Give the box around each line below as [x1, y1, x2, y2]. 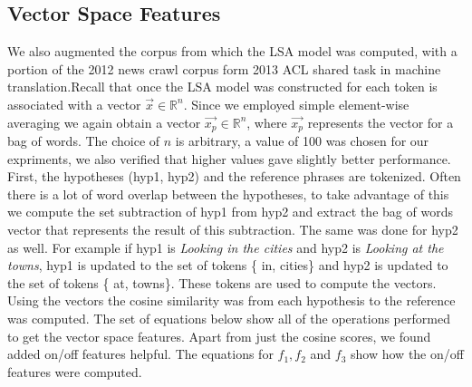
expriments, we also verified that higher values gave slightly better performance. [7, 149, 451, 168]
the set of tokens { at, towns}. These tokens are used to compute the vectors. [7, 273, 437, 292]
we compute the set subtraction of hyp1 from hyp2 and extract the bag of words [7, 202, 453, 221]
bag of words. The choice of [7, 131, 160, 150]
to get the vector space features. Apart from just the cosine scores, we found [7, 326, 431, 345]
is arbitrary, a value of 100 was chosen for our [175, 131, 429, 150]
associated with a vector [7, 94, 141, 113]
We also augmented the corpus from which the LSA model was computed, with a [7, 42, 458, 61]
